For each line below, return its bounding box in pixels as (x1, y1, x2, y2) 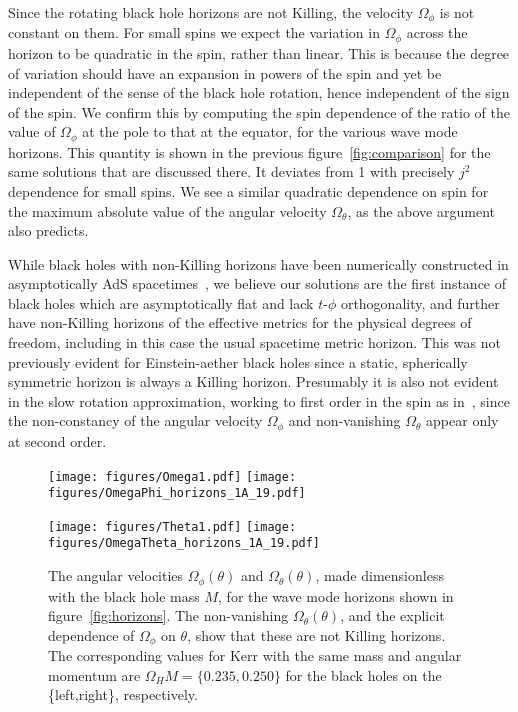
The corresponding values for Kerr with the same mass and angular (48, 645, 462, 666)
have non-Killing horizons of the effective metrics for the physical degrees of (8, 312, 472, 333)
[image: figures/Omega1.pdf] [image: (48, 469, 297, 484)
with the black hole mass (48, 585, 200, 606)
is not (439, 2, 475, 22)
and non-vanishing (288, 410, 401, 431)
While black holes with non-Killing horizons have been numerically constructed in (8, 253, 509, 274)
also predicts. (8, 220, 89, 241)
